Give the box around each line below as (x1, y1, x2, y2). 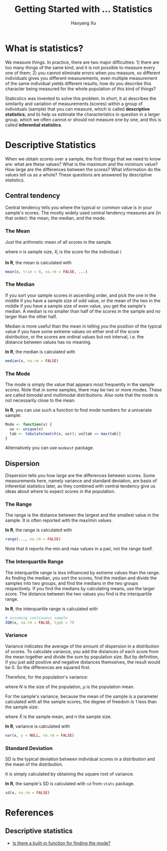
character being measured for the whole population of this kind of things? (5, 86, 156, 92)
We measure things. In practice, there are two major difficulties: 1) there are (5, 59, 160, 65)
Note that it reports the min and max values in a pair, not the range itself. (5, 546, 153, 552)
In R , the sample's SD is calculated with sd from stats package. (5, 780, 135, 786)
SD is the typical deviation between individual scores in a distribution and (5, 756, 155, 762)
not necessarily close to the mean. (5, 397, 76, 403)
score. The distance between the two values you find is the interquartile (5, 591, 153, 597)
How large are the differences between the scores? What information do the (5, 166, 161, 172)
